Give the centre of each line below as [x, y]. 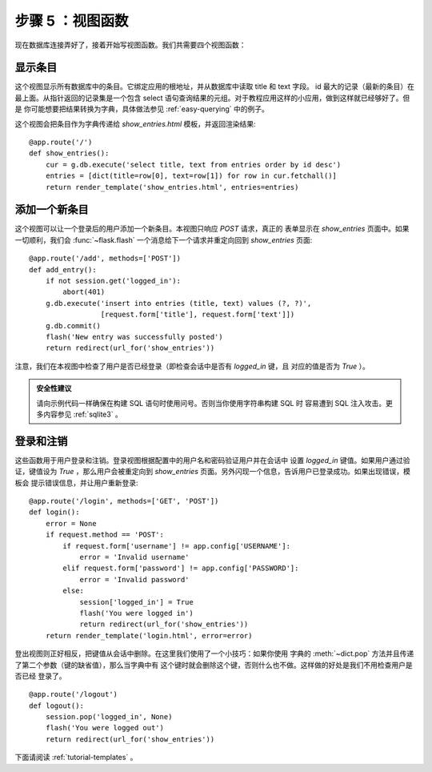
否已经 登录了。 [40, 676]
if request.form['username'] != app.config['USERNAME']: [177, 546]
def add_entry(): [63, 269]
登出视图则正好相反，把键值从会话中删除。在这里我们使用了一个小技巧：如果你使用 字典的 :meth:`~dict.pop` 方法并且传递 [214, 653]
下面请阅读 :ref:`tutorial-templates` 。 [76, 758]
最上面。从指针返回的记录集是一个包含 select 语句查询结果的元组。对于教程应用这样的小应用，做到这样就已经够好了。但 [212, 98]
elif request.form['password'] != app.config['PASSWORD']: [181, 568]
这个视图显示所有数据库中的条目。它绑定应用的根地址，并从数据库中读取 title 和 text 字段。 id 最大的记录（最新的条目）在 [215, 86]
